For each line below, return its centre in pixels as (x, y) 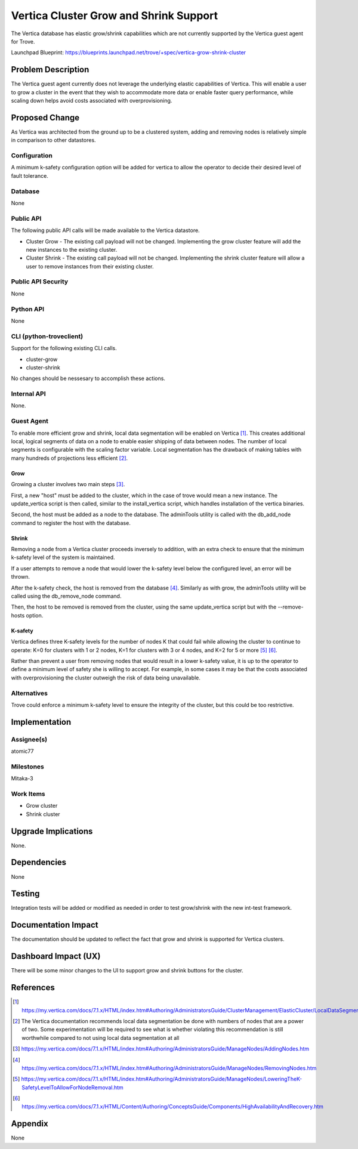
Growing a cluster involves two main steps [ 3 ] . (68, 484)
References (33, 988)
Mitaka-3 (22, 779)
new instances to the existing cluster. (72, 249)
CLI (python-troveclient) (47, 336)
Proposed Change (45, 117)
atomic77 (22, 751)
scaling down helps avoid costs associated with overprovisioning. (92, 101)
